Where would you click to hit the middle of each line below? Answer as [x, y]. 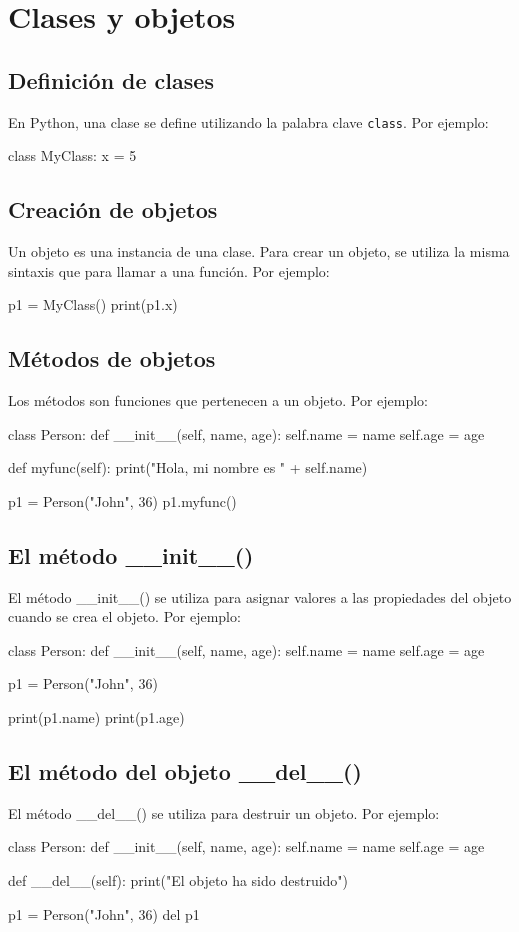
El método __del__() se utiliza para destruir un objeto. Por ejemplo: [224, 812]
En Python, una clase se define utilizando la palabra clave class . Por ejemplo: [248, 121]
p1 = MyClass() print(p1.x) [93, 304]
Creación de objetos [113, 209]
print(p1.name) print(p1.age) [96, 716]
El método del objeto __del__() [185, 770]
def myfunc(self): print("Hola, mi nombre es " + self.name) [188, 467]
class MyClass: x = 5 [72, 155]
